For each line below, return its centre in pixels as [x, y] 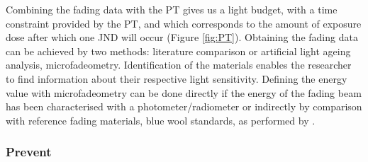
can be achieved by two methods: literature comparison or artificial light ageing [178, 51]
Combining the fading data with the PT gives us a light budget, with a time [172, 9]
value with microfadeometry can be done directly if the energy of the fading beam [184, 92]
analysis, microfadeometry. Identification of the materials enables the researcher [179, 65]
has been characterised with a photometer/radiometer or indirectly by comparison [184, 106]
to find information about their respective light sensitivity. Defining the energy [177, 78]
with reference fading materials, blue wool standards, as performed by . [161, 120]
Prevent [29, 152]
